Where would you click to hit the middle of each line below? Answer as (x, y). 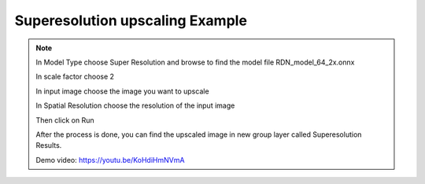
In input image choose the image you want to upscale (122, 91)
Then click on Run (65, 120)
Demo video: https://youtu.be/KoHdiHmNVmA (110, 160)
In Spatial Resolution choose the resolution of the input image (135, 105)
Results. (49, 145)
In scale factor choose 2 (75, 77)
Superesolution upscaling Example (131, 20)
